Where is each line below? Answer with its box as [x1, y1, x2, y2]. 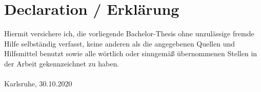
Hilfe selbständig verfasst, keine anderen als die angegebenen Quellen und [4, 38, 235, 49]
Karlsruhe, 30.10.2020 [4, 78, 72, 89]
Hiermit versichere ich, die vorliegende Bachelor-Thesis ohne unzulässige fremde [4, 28, 254, 39]
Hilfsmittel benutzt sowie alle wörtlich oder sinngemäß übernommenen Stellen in [4, 48, 257, 59]
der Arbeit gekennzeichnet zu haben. [4, 58, 119, 68]
